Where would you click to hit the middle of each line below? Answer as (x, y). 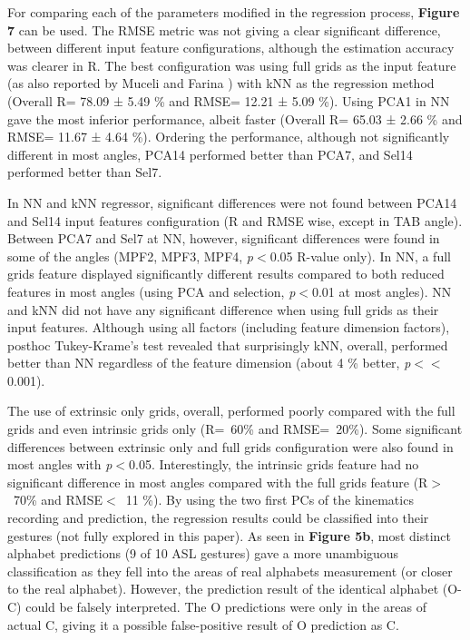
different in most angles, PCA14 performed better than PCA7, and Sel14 (210, 154)
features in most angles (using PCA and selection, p (152, 291)
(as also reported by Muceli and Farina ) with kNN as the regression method (221, 83)
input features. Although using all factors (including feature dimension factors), (229, 327)
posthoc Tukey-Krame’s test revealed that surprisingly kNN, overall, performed (228, 345)
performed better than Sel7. (85, 172)
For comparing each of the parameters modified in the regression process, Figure (234, 12)
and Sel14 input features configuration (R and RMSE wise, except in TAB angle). (235, 220)
